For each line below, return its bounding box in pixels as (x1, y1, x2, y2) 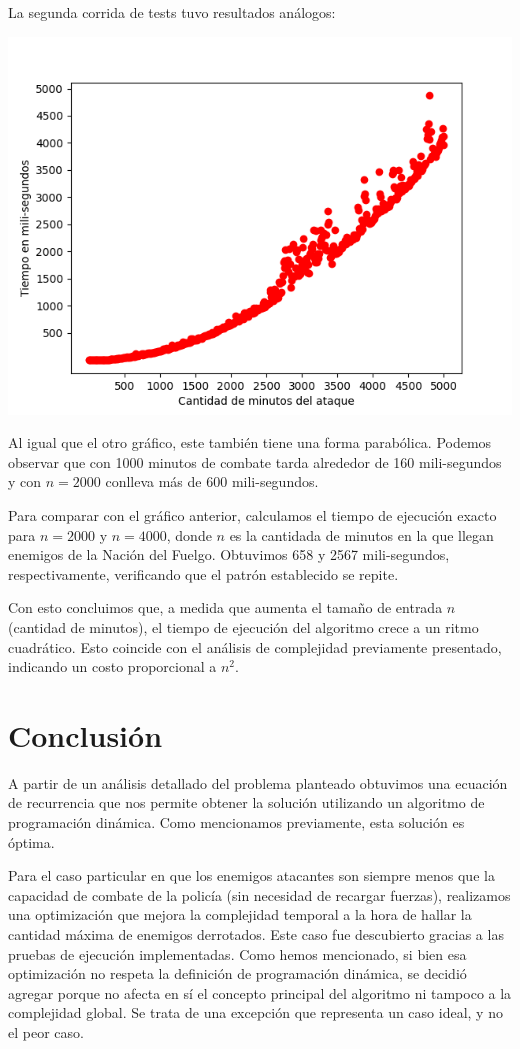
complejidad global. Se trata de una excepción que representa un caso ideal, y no (8, 1002, 503, 1023)
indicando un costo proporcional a (8, 656, 217, 677)
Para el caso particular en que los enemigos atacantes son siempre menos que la (8, 865, 495, 886)
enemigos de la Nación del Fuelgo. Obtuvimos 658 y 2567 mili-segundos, (8, 544, 450, 565)
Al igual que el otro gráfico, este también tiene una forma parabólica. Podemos (8, 432, 492, 453)
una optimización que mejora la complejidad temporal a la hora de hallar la (8, 904, 472, 925)
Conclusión (8, 714, 163, 755)
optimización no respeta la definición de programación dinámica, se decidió (8, 963, 467, 984)
